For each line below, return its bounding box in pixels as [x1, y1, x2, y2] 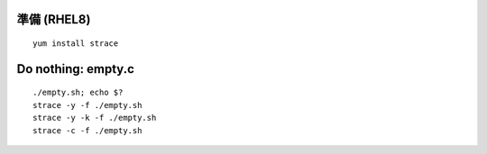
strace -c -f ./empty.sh [32, 125, 142, 135]
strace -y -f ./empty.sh [32, 100, 142, 110]
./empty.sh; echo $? [32, 87, 124, 98]
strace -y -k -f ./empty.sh [32, 113, 157, 123]
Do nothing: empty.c [16, 61, 135, 77]
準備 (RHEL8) [16, 12, 91, 27]
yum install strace [32, 39, 119, 49]
